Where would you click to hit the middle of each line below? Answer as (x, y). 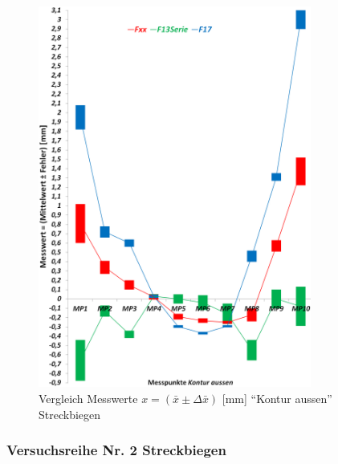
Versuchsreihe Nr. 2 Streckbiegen (116, 450)
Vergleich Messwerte (88, 399)
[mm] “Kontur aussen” (277, 399)
